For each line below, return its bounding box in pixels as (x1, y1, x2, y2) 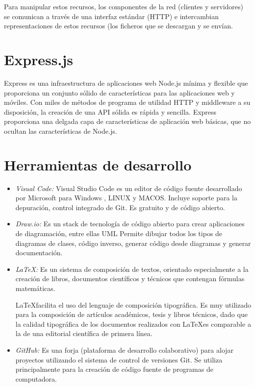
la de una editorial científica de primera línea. (15, 328, 153, 339)
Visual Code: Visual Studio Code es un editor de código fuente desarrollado (15, 183, 242, 193)
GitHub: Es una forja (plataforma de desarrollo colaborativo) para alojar (15, 344, 234, 355)
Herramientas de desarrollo (4, 154, 192, 174)
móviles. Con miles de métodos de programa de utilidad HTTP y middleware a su (4, 97, 251, 107)
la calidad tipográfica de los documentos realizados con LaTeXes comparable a (15, 318, 251, 329)
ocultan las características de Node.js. (4, 125, 117, 136)
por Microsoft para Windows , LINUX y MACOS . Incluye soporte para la (15, 193, 237, 203)
